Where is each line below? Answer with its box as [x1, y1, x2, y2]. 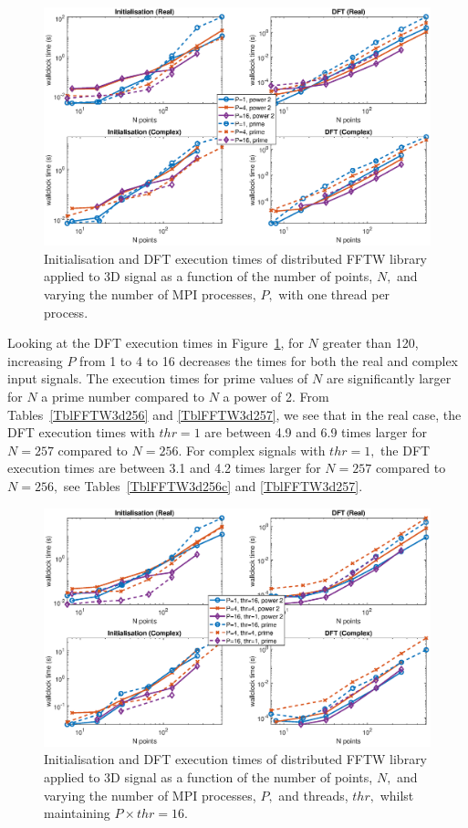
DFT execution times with [7, 423, 155, 442]
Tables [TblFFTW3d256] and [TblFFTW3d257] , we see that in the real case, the [7, 404, 462, 424]
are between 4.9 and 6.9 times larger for [204, 423, 427, 442]
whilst [380, 785, 414, 804]
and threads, [278, 785, 348, 804]
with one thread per [278, 285, 390, 304]
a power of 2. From [223, 387, 329, 406]
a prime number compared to [41, 387, 204, 406]
